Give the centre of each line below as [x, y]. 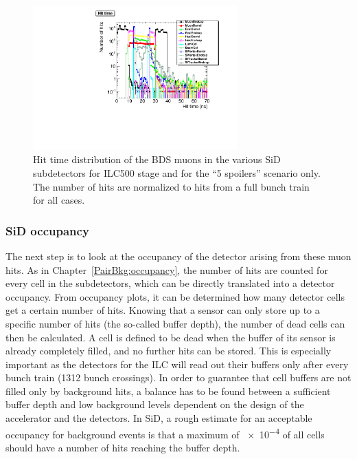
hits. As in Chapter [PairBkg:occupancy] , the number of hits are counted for [167, 269]
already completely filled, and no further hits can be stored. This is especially [169, 351]
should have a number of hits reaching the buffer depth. [123, 447]
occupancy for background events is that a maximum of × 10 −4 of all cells [165, 433]
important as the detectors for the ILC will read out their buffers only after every [177, 364]
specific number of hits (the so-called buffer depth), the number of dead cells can [175, 323]
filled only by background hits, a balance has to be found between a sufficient [168, 391]
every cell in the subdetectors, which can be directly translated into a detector [170, 283]
